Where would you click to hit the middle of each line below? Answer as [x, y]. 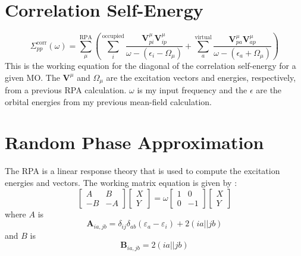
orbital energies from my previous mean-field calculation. [108, 101]
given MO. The [32, 77]
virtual [203, 37]
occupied [113, 36]
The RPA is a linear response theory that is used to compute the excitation [142, 171]
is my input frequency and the [192, 90]
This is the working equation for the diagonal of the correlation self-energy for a [150, 66]
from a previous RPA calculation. [66, 90]
